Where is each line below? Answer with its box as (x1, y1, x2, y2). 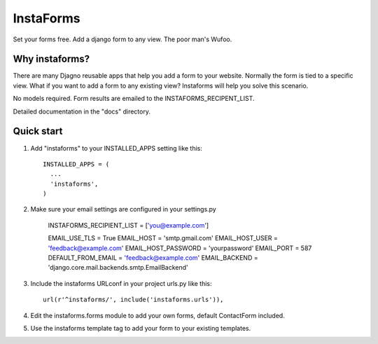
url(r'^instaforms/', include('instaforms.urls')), (43, 296, 224, 304)
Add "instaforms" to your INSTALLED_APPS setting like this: (30, 144, 203, 152)
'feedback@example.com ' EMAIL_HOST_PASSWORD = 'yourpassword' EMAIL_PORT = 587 (48, 244, 312, 252)
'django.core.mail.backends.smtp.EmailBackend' (48, 263, 188, 272)
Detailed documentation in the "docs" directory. (13, 107, 150, 116)
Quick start (13, 125, 63, 137)
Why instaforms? (13, 53, 90, 65)
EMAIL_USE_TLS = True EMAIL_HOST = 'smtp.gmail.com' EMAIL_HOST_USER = (48, 234, 278, 242)
